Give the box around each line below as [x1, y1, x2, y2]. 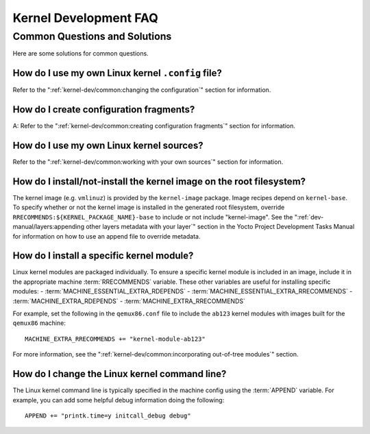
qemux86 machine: [12, 319, 66, 327]
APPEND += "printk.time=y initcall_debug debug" [25, 411, 191, 420]
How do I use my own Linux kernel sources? [12, 140, 203, 152]
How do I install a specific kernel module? [12, 250, 194, 262]
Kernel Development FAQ [12, 10, 159, 25]
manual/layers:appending [12, 223, 85, 231]
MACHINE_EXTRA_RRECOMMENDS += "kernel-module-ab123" [25, 335, 206, 343]
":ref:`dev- [294, 213, 324, 221]
